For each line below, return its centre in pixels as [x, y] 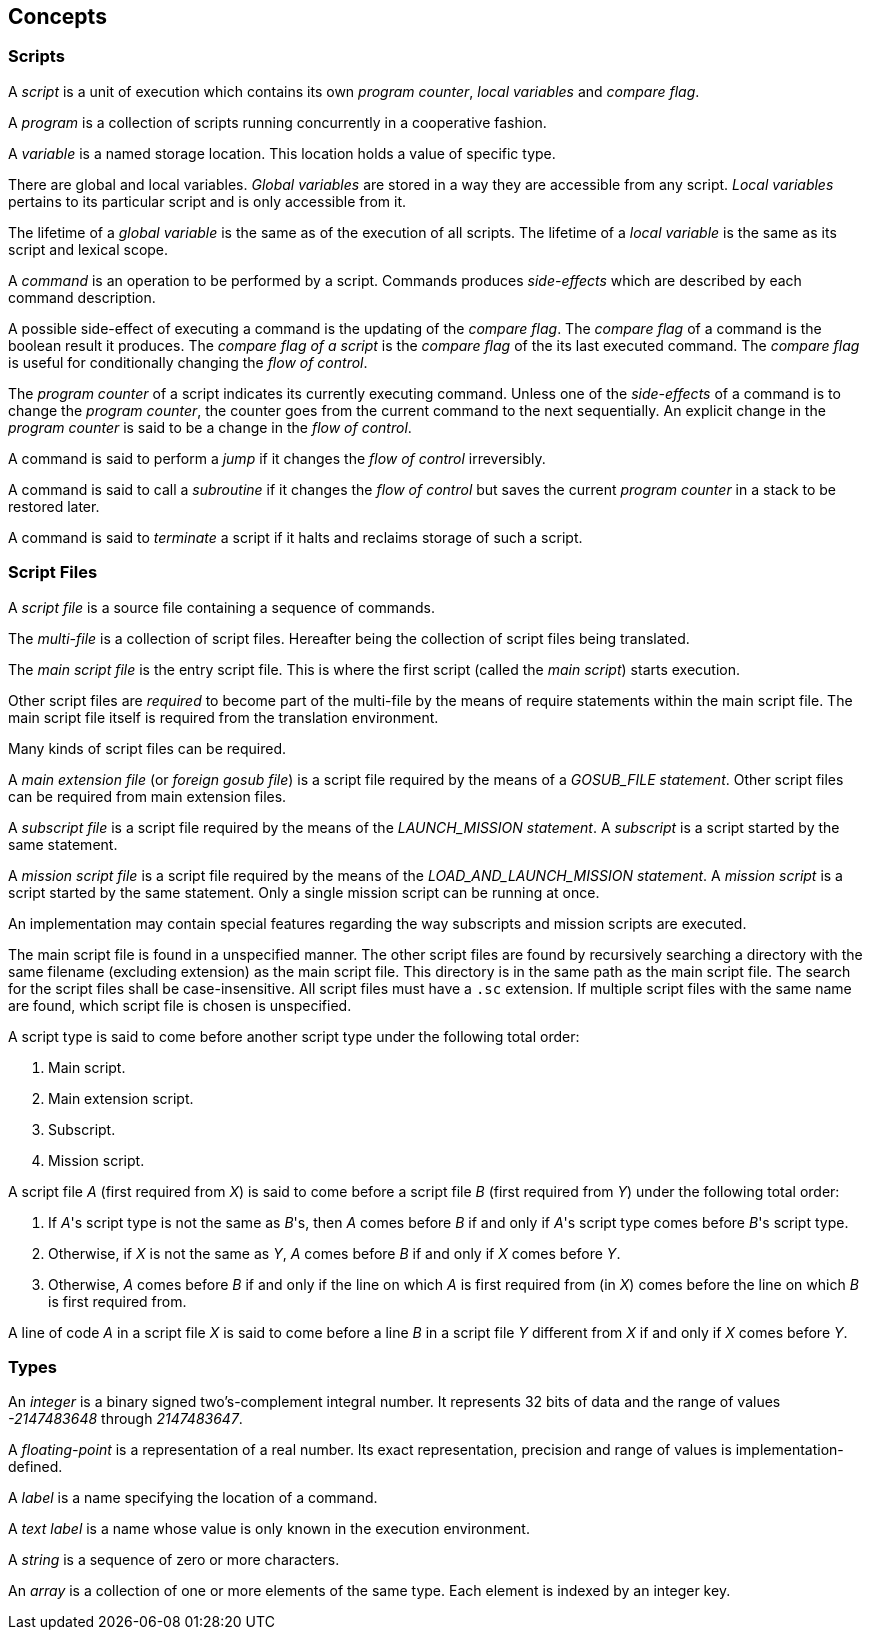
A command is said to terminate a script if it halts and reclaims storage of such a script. [295, 537]
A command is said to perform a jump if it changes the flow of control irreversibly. [277, 458]
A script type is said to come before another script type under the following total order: [294, 1036]
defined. [35, 1467]
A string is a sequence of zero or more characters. [174, 1560]
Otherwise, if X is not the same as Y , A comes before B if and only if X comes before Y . [334, 1253]
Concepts [57, 16]
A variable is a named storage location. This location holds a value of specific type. [282, 153]
